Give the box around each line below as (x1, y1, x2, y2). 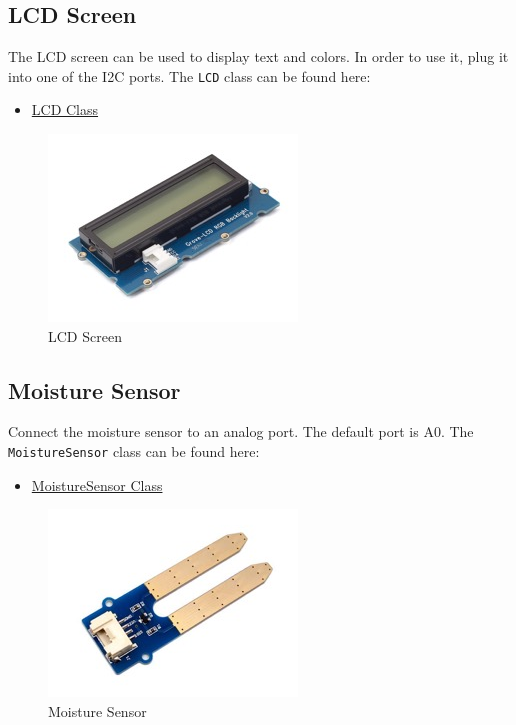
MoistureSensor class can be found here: (8, 441, 260, 462)
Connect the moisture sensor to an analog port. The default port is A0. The (8, 421, 474, 442)
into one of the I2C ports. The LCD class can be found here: (8, 65, 371, 86)
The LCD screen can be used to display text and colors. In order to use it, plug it (8, 46, 509, 67)
